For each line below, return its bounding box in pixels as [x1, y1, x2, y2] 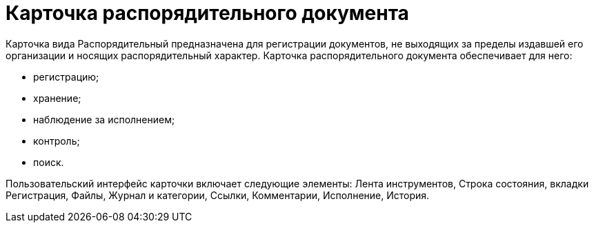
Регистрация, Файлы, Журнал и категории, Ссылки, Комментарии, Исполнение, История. [6, 189, 430, 201]
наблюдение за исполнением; [33, 113, 175, 125]
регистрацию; [33, 70, 99, 83]
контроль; [33, 134, 80, 147]
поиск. [33, 156, 64, 168]
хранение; [33, 92, 81, 104]
